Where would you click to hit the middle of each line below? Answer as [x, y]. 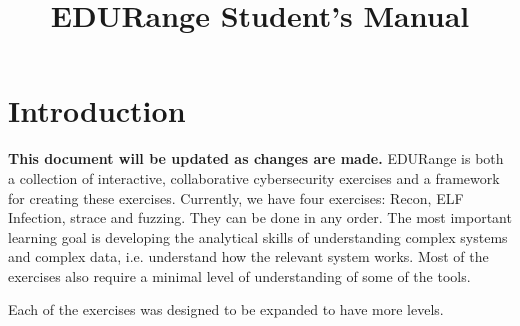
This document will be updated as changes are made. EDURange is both [256, 158]
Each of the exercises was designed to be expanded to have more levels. [226, 309]
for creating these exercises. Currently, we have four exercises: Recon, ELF [236, 197]
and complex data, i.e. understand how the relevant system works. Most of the [248, 256]
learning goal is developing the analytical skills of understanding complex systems [258, 236]
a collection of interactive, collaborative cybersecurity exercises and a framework [254, 177]
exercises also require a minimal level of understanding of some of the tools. [239, 275]
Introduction [97, 110]
